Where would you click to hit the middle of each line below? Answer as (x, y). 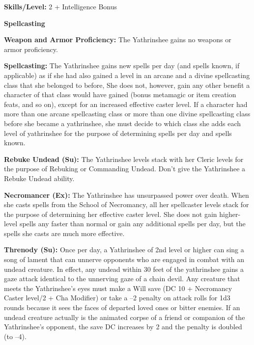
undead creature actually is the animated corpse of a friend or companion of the (125, 317)
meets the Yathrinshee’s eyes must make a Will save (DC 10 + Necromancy (118, 288)
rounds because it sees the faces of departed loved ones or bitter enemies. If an (122, 307)
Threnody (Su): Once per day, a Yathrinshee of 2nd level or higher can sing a (124, 250)
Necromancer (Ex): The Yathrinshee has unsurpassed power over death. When (127, 195)
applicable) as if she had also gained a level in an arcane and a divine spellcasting (127, 75)
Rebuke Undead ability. (39, 178)
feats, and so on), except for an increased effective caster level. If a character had (126, 104)
